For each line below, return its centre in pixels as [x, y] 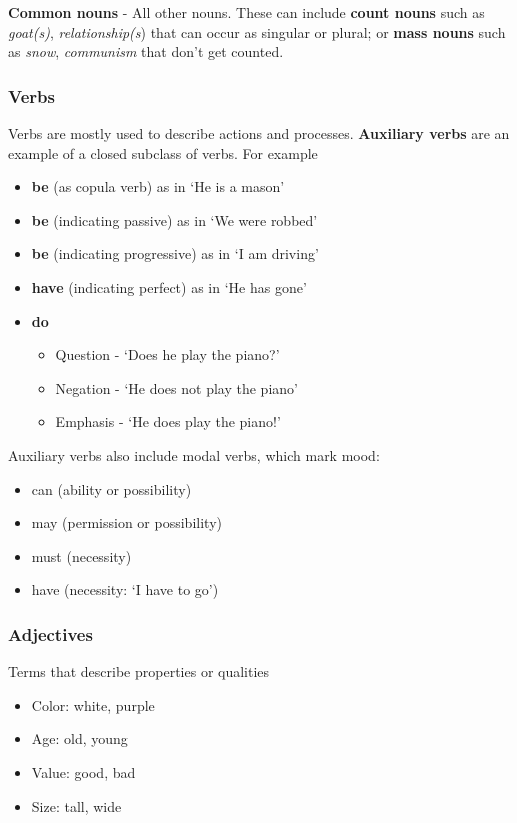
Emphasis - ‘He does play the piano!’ [168, 421]
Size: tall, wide [76, 805]
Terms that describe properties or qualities [139, 671]
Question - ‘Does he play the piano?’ [167, 354]
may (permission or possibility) [126, 522]
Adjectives [50, 633]
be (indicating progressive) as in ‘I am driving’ [175, 253]
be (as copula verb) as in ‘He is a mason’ [158, 186]
